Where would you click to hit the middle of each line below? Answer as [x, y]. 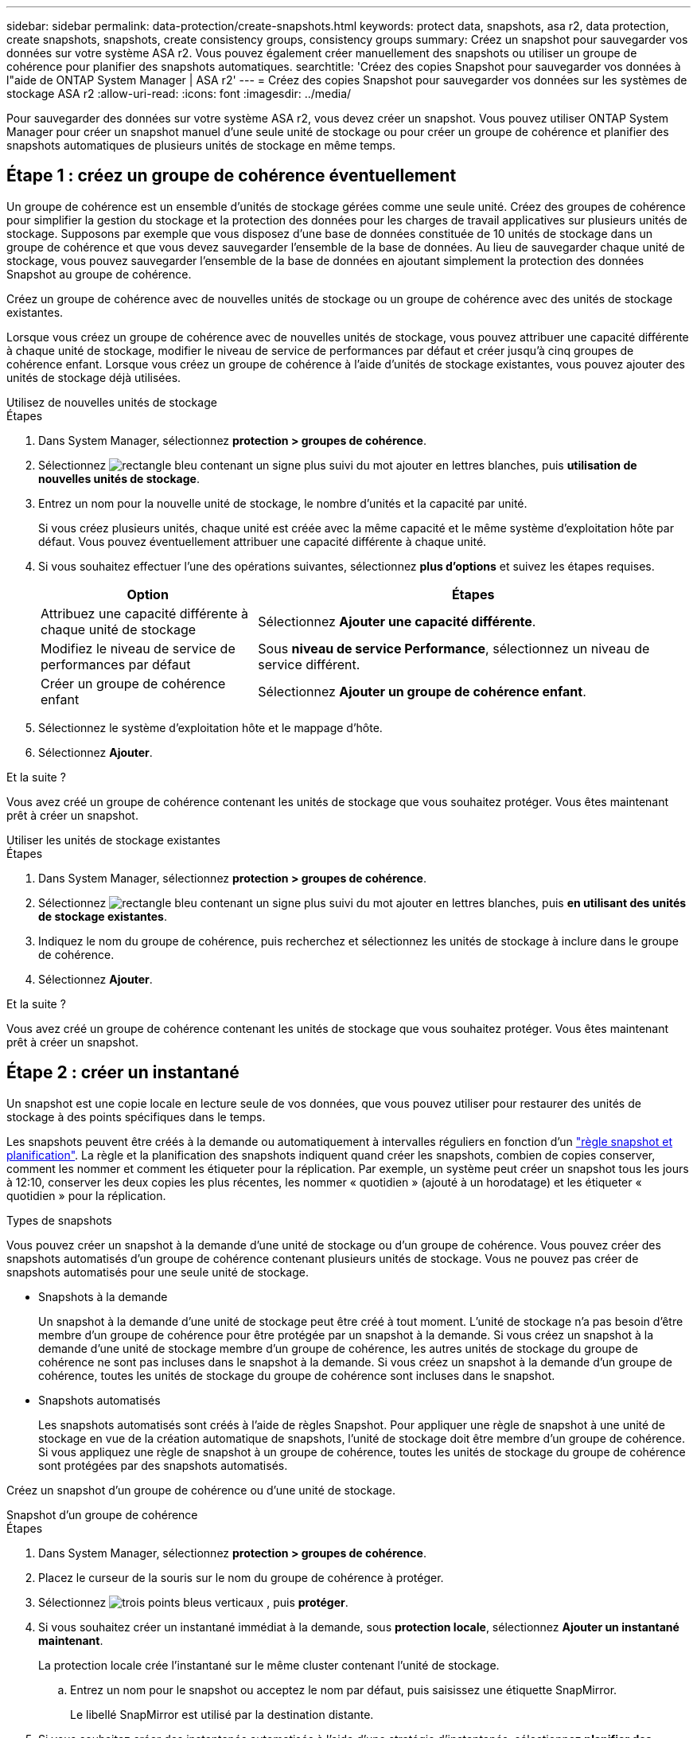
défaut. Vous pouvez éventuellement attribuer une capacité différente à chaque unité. [263, 541]
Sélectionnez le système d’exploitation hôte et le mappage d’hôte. [210, 727]
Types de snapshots [59, 1220]
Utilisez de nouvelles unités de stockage [112, 402]
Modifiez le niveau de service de [138, 648]
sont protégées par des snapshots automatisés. [163, 1465]
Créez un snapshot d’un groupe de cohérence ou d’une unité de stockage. [201, 1490]
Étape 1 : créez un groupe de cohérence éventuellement [232, 176]
